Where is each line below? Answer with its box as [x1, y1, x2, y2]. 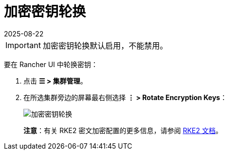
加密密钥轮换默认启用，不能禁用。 [42, 40, 168, 51]
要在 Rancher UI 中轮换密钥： [4, 60, 98, 68]
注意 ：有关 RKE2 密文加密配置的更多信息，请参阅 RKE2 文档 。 [23, 126, 223, 135]
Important [5, 40, 41, 50]
